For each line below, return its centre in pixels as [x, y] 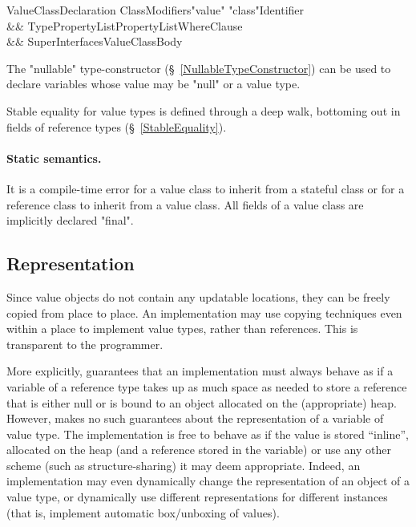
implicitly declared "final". [70, 220]
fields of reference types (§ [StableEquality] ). [117, 126]
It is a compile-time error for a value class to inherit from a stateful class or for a [206, 188]
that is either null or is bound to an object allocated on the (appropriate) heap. [202, 402]
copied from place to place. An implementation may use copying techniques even [204, 312]
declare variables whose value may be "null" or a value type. [153, 84]
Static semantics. [54, 158]
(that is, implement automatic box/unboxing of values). [143, 512]
